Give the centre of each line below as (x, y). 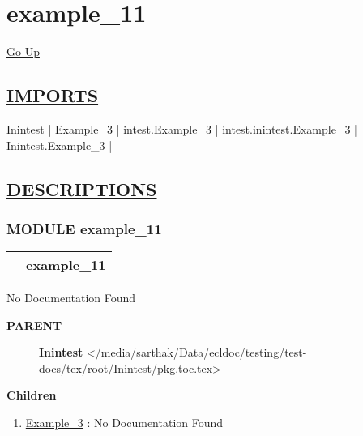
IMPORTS (53, 95)
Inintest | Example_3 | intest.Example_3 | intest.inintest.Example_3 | (182, 128)
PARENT (34, 325)
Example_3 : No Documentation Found (124, 423)
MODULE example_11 (84, 228)
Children (32, 395)
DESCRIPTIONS (82, 188)
